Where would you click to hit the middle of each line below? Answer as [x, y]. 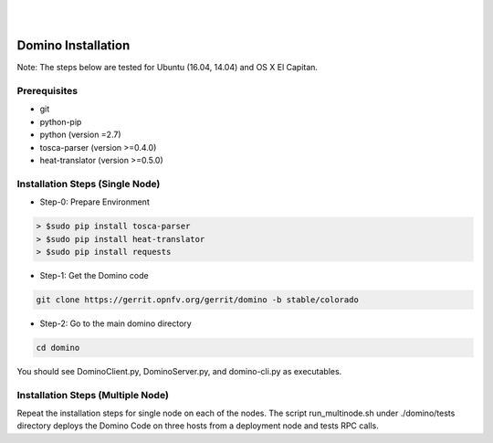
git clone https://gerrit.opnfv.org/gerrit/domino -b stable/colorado [198, 300]
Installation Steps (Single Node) [89, 184]
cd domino [58, 348]
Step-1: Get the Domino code [94, 275]
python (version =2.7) [81, 135]
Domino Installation [73, 46]
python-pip [61, 121]
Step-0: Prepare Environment [94, 202]
